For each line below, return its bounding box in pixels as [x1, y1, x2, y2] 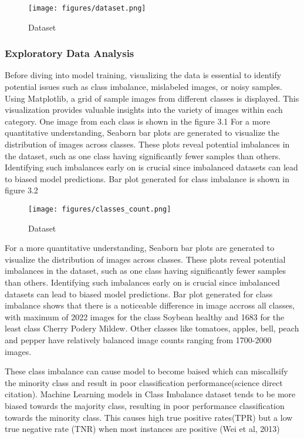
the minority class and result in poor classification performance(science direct [5, 376, 283, 388]
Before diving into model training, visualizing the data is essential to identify [5, 69, 282, 81]
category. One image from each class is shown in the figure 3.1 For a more [5, 115, 271, 127]
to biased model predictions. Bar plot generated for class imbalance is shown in [5, 172, 289, 185]
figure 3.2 [5, 184, 38, 196]
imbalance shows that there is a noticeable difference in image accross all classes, [5, 299, 295, 311]
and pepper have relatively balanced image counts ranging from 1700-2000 [5, 334, 272, 346]
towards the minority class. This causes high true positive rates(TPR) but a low [5, 411, 293, 423]
